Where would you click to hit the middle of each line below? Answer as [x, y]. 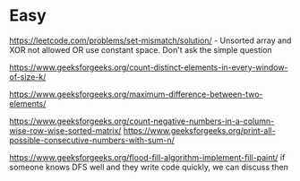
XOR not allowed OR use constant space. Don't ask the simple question [141, 49]
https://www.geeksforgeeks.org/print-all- [199, 130]
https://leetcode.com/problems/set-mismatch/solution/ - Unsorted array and [150, 40]
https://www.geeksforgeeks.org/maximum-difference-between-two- [136, 94]
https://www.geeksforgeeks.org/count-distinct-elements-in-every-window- [149, 67]
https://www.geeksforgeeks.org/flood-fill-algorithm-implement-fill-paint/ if [147, 157]
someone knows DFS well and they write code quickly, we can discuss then [149, 167]
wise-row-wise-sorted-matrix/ [65, 130]
